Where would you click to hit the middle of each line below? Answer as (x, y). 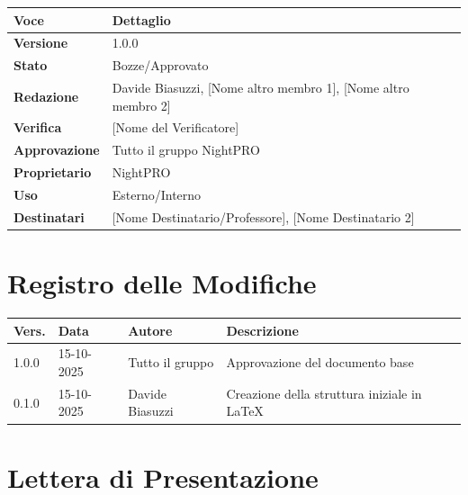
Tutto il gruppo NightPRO (186, 150)
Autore (150, 330)
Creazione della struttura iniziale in (324, 393)
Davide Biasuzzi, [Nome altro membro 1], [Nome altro (261, 88)
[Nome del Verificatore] (175, 127)
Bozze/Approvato (160, 65)
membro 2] (141, 105)
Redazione (46, 96)
